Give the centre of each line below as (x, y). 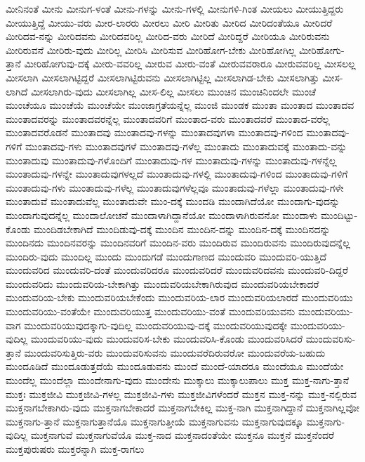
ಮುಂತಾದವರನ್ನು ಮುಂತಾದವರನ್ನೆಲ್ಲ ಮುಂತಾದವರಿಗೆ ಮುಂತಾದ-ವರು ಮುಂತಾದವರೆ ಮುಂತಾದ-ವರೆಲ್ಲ (168, 118)
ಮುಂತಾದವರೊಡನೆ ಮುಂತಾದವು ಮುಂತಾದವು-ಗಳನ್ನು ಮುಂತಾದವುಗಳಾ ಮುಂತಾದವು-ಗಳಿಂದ (154, 132)
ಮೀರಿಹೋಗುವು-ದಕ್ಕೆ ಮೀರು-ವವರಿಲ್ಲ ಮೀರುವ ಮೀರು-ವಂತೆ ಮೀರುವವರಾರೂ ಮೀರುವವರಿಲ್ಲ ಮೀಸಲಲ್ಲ (190, 64)
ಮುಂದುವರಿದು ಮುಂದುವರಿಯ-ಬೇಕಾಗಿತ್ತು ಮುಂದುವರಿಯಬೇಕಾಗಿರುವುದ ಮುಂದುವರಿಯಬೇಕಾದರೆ (162, 283)
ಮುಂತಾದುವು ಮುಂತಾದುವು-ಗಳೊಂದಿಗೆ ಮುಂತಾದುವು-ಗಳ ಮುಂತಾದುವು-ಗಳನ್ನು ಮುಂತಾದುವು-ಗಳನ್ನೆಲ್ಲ (171, 160)
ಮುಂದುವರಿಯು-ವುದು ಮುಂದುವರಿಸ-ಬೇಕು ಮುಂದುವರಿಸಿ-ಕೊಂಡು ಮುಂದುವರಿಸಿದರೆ (167, 339)
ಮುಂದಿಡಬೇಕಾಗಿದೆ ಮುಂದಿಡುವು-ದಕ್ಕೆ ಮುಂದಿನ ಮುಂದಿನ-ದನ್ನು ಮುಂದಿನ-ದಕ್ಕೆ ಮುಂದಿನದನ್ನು (182, 229)
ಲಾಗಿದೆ (17, 91)
